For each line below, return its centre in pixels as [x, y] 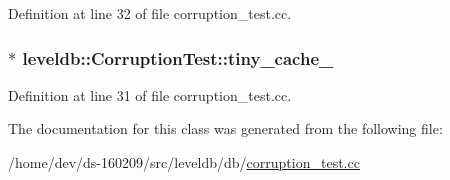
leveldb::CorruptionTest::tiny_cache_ [178, 57]
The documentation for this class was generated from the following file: [225, 128]
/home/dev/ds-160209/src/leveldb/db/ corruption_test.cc [184, 162]
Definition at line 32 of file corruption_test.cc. [150, 13]
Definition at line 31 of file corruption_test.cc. [150, 94]
